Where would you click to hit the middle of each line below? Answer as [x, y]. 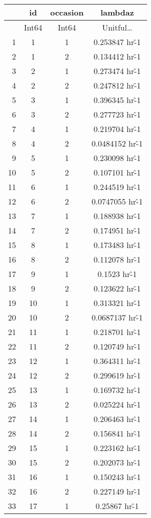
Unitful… [117, 27]
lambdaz [117, 12]
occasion [67, 12]
